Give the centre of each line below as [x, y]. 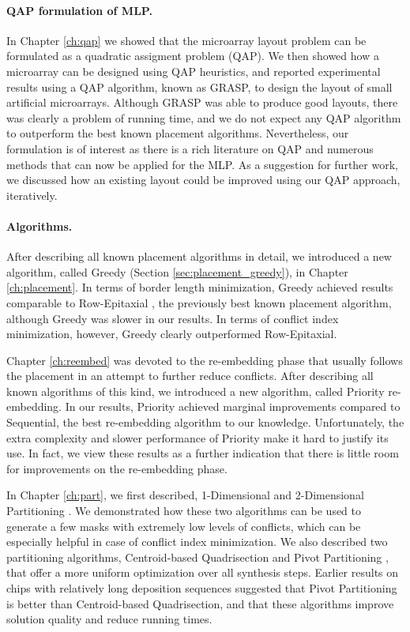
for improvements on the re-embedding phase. [117, 468]
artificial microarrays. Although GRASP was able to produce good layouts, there [202, 102]
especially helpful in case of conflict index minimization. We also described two [197, 542]
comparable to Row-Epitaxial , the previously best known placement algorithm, [199, 302]
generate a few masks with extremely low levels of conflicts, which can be [184, 526]
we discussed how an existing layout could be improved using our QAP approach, [203, 180]
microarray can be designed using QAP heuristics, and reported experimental [194, 71]
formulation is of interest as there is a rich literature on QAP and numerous [190, 148]
